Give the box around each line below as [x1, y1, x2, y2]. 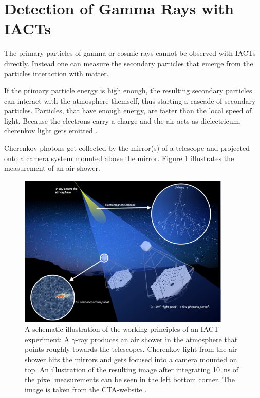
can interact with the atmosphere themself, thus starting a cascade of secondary [4, 95, 256, 106]
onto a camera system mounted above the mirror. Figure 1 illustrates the [4, 152, 234, 163]
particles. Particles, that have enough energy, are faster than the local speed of [4, 105, 252, 116]
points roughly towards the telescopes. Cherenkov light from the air [25, 344, 237, 354]
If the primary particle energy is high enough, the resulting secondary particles [4, 85, 252, 96]
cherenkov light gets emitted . [4, 125, 98, 136]
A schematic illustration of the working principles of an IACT [25, 324, 219, 334]
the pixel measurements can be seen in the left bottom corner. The [25, 374, 235, 385]
